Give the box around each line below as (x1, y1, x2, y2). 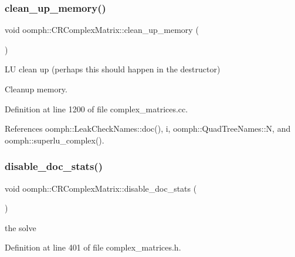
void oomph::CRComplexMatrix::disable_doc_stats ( (5, 182, 197, 194)
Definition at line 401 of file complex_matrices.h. (5, 241, 181, 253)
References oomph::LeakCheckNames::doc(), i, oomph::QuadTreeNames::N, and (5, 122, 291, 135)
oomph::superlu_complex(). (5, 133, 104, 146)
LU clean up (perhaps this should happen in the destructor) (5, 63, 221, 75)
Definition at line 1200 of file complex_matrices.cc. (5, 102, 188, 115)
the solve (5, 221, 36, 233)
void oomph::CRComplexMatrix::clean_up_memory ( (5, 24, 199, 36)
